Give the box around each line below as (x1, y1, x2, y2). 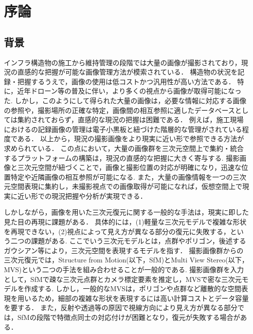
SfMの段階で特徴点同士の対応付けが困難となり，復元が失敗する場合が (17, 312, 240, 322)
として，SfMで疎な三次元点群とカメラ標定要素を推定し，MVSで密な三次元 (4, 274, 242, 284)
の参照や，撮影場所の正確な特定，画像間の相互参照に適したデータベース (4, 105, 235, 115)
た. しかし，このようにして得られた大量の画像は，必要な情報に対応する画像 (4, 95, 247, 105)
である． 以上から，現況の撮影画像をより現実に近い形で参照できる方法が (11, 133, 244, 144)
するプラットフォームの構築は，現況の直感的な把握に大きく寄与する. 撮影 (4, 152, 240, 163)
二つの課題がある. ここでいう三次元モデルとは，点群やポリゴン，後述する (10, 236, 246, 246)
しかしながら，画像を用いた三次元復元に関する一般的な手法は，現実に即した (4, 207, 249, 217)
